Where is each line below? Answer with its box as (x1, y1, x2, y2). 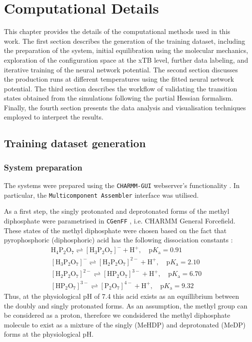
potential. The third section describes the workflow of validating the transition (4, 83, 237, 93)
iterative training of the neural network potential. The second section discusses (4, 64, 238, 74)
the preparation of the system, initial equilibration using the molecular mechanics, (4, 45, 248, 55)
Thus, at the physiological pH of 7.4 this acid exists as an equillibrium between (4, 291, 239, 301)
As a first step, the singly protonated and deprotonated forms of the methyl (4, 206, 230, 216)
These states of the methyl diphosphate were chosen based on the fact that (4, 225, 227, 235)
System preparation (4, 161, 83, 173)
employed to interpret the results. (4, 112, 103, 122)
